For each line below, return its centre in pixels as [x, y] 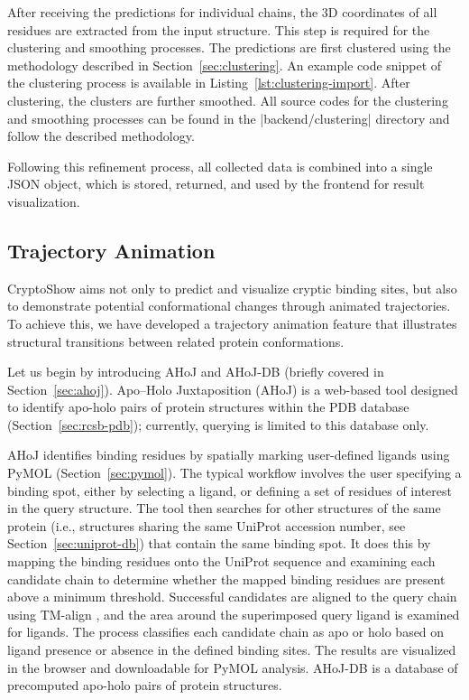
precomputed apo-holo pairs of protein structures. [145, 685]
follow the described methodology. [101, 136]
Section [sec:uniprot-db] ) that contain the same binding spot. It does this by [219, 543]
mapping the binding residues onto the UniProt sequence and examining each [221, 561]
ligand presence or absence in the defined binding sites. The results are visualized [232, 650]
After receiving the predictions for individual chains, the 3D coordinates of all [222, 12]
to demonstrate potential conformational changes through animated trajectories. [229, 306]
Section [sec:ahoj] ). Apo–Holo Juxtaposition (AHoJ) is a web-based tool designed [233, 389]
